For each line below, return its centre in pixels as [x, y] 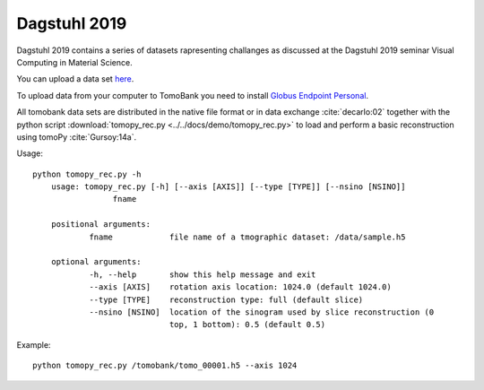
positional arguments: [101, 225]
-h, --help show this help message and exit [203, 274]
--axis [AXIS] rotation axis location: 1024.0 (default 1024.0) [240, 287]
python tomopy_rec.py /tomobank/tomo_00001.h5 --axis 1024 [165, 366]
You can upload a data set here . [75, 79]
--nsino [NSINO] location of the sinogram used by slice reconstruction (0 [262, 312]
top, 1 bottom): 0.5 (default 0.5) [247, 325]
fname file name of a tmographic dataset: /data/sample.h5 [247, 237]
